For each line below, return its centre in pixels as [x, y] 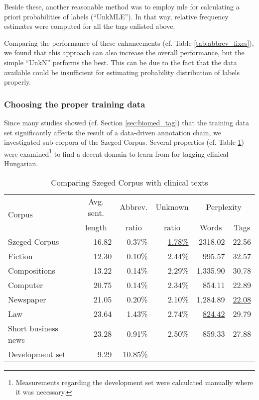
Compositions [32, 270]
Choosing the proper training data [75, 104]
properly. [18, 82]
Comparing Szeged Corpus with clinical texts [129, 182]
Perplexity [224, 207]
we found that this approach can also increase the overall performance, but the [124, 52]
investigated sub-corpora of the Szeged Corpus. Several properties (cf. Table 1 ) [124, 142]
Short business [33, 328]
